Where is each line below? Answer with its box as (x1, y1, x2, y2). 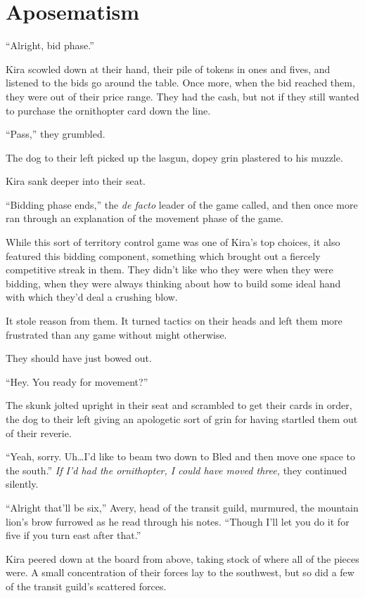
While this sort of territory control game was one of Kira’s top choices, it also (6, 235, 340, 249)
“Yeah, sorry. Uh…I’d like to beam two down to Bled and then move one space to (6, 449, 356, 464)
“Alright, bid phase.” (6, 38, 94, 53)
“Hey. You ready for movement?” (6, 374, 148, 389)
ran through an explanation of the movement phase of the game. (6, 211, 283, 226)
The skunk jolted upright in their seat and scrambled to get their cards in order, (6, 398, 352, 412)
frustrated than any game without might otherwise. (6, 327, 227, 342)
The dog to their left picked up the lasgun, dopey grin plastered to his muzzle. (6, 150, 343, 164)
